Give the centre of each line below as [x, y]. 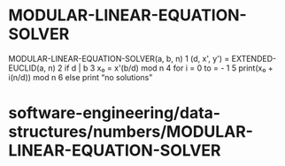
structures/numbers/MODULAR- [131, 132]
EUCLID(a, [27, 68]
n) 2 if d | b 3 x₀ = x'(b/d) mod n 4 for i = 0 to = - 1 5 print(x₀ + [160, 68]
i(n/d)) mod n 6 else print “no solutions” [81, 77]
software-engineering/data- [115, 113]
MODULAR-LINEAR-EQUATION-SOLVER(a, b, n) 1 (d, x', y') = [119, 58]
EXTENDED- [254, 58]
